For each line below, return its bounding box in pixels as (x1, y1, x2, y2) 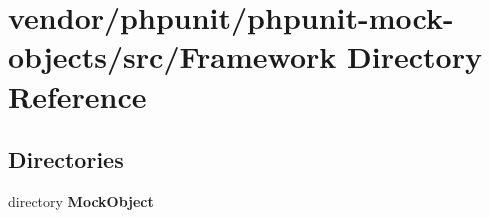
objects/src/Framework (8, 36, 337, 77)
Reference (8, 75, 147, 116)
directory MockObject (8, 190, 154, 211)
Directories (8, 144, 124, 175)
